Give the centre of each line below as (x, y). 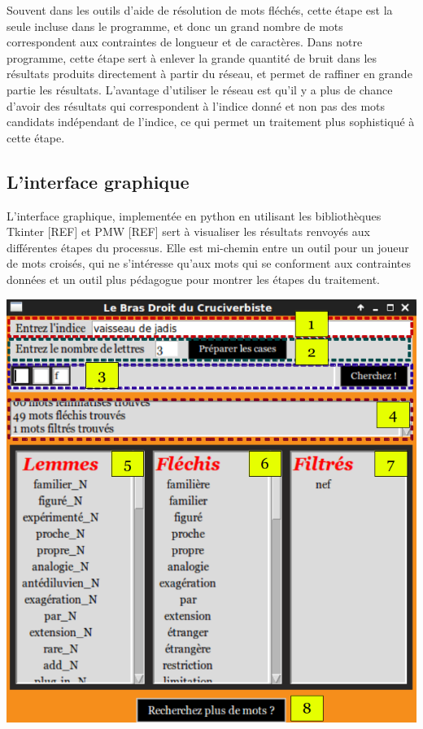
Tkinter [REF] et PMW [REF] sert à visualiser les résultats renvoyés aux (188, 231)
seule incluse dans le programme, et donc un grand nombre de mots (175, 26)
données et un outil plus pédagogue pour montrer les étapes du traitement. (193, 279)
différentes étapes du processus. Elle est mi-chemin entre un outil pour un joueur (208, 247)
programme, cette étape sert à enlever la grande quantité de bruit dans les (192, 57)
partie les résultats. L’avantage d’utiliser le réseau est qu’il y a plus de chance (200, 89)
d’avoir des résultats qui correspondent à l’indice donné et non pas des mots (196, 105)
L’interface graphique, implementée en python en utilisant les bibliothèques (194, 215)
